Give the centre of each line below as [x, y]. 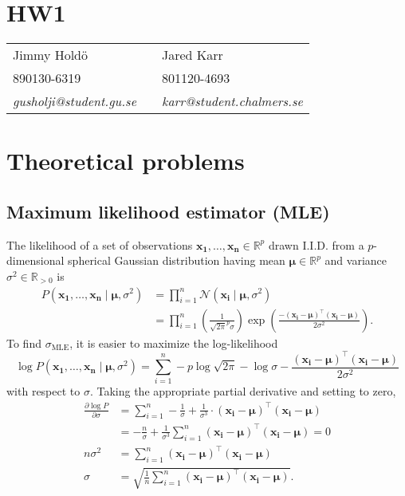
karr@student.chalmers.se [232, 101]
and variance [356, 260]
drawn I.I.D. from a [316, 244]
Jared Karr [193, 55]
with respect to [43, 391]
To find [24, 342]
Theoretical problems [126, 161]
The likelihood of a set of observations [100, 244]
